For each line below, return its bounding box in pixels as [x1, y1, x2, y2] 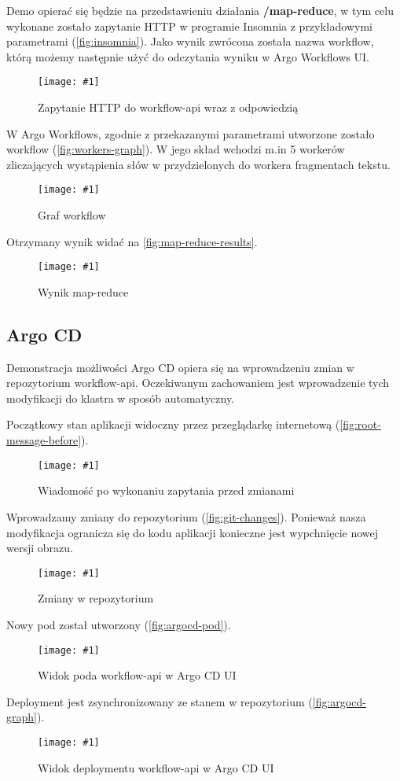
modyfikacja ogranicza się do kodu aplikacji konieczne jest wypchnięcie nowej [6, 524, 379, 540]
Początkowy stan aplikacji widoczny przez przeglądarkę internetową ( [6, 416, 340, 433]
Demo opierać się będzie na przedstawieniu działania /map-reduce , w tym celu [6, 2, 394, 18]
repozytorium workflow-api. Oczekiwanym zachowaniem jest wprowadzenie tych [6, 374, 390, 391]
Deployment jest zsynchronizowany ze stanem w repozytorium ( [6, 693, 313, 709]
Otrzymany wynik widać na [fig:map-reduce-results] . [6, 233, 258, 249]
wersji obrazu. [6, 540, 73, 556]
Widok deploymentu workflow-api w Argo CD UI [38, 759, 274, 775]
